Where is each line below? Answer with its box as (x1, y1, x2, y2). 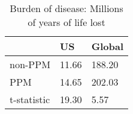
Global (91, 39, 124, 53)
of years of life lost (28, 15, 105, 29)
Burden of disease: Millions (10, 1, 123, 15)
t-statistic (10, 92, 50, 106)
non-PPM (10, 57, 51, 71)
